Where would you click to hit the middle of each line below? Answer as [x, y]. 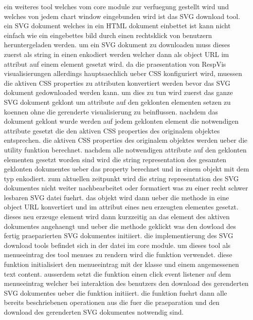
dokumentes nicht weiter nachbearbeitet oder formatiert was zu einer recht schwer [126, 188]
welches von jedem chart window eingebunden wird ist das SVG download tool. [122, 16]
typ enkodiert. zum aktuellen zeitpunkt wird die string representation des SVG [121, 178]
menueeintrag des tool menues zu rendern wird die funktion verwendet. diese [118, 254]
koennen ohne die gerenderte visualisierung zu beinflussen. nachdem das [111, 111]
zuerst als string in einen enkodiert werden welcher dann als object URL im [117, 54]
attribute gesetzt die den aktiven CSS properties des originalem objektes [112, 130]
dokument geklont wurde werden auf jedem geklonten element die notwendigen [121, 121]
